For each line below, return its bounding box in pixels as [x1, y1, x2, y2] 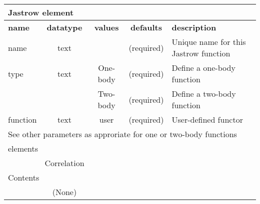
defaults [130, 21, 162, 33]
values [94, 21, 119, 33]
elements [8, 143, 38, 154]
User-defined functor [171, 114, 243, 125]
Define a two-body [171, 88, 236, 99]
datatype [46, 21, 82, 33]
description [171, 21, 216, 33]
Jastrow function [171, 47, 230, 59]
